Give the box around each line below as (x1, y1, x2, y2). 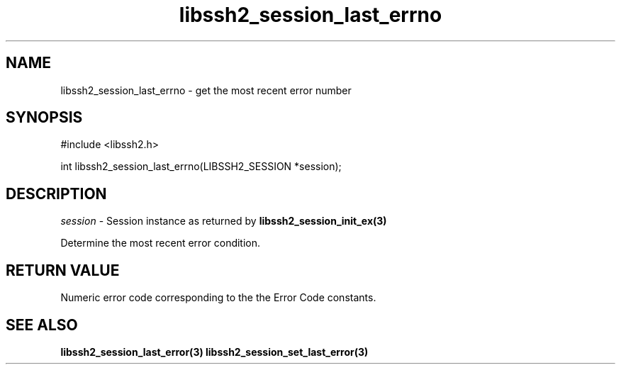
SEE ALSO (6, 315, 78, 334)
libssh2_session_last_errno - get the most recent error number (60, 84, 352, 96)
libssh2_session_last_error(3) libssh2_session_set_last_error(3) (60, 345, 369, 358)
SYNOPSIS (6, 108, 83, 127)
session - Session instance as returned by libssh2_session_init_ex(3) (60, 215, 387, 228)
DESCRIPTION (6, 184, 107, 203)
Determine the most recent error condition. (60, 237, 261, 250)
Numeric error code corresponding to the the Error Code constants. (60, 291, 376, 304)
